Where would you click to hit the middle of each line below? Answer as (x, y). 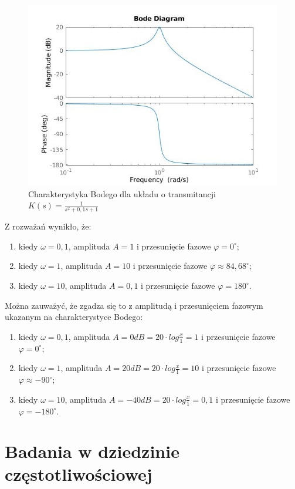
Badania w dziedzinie (92, 451)
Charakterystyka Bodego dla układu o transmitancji (122, 193)
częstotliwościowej (79, 474)
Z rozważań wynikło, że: (48, 226)
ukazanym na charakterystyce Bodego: (74, 317)
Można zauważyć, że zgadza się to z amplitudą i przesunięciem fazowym (134, 305)
